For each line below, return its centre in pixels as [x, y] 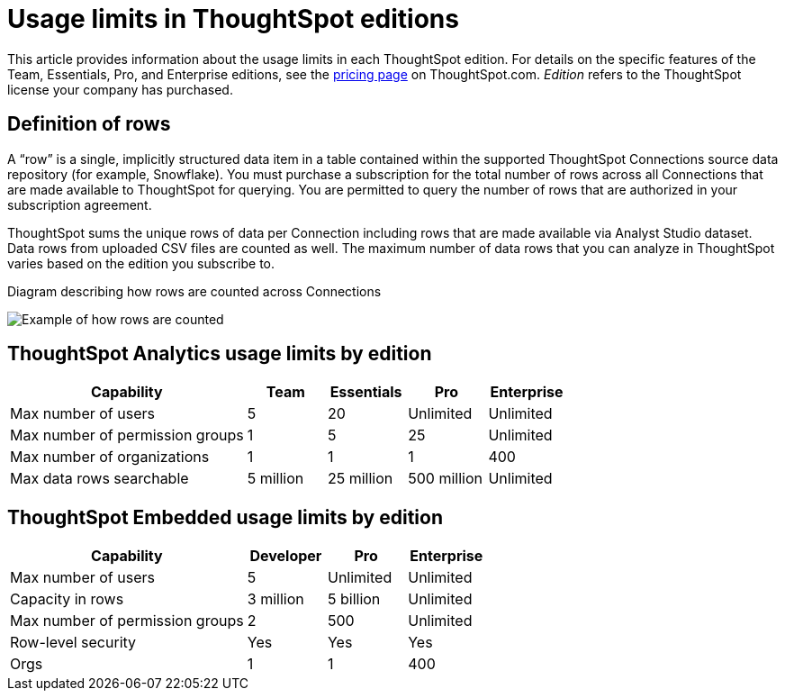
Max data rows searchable [99, 479]
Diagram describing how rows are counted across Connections [194, 291]
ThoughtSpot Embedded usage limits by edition [226, 517]
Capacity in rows [67, 599]
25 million [360, 479]
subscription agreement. [80, 204]
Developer [286, 556]
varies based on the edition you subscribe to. [141, 263]
